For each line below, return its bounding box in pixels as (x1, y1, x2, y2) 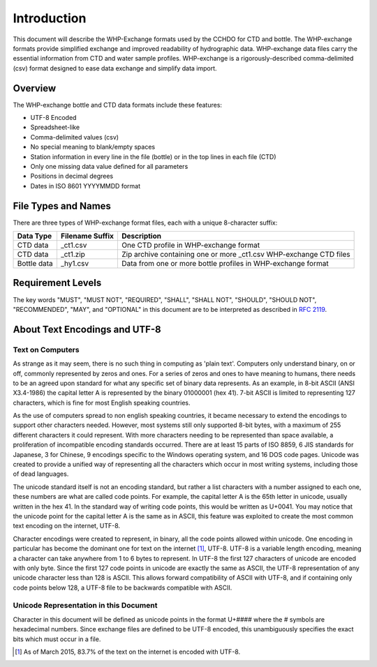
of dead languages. (13, 470, 69, 478)
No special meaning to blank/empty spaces (30, 143, 156, 151)
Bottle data (17, 259, 54, 269)
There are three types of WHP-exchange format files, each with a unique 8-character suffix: (13, 218, 278, 227)
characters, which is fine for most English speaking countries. (13, 398, 191, 407)
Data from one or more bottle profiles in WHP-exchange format (121, 259, 329, 269)
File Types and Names (13, 200, 112, 212)
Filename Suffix (60, 231, 114, 241)
